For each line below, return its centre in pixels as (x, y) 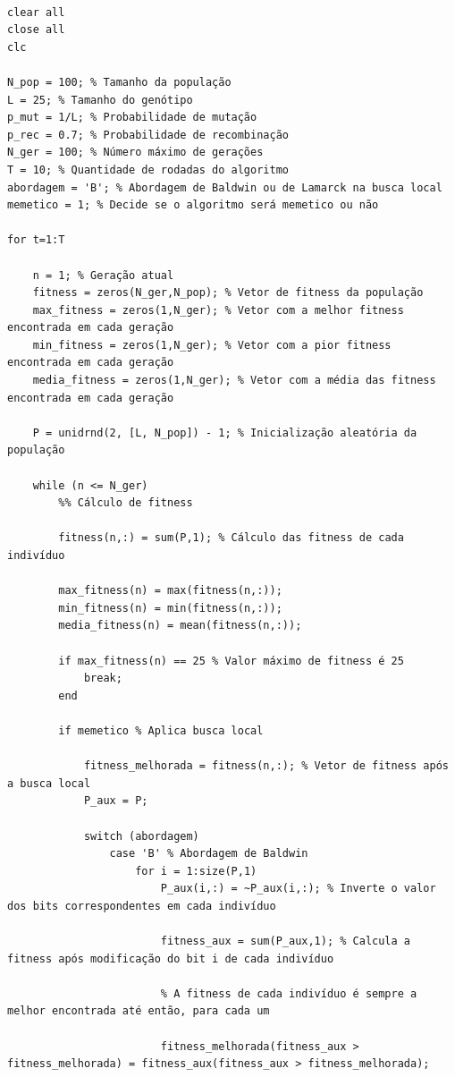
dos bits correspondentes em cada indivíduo (142, 906)
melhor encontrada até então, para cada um (139, 1011)
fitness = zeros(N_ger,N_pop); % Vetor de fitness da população (228, 293)
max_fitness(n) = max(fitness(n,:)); (170, 591)
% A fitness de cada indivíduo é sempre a (289, 993)
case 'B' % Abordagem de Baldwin (209, 854)
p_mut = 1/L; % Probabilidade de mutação (132, 118)
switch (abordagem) (141, 836)
